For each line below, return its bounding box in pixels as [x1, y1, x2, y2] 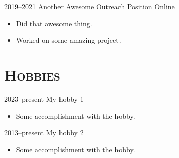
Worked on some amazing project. [16, 35, 121, 45]
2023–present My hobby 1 [4, 93, 84, 104]
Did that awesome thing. [16, 18, 92, 28]
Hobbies [4, 64, 61, 85]
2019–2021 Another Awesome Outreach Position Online [4, 1, 175, 11]
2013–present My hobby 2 [4, 127, 84, 138]
